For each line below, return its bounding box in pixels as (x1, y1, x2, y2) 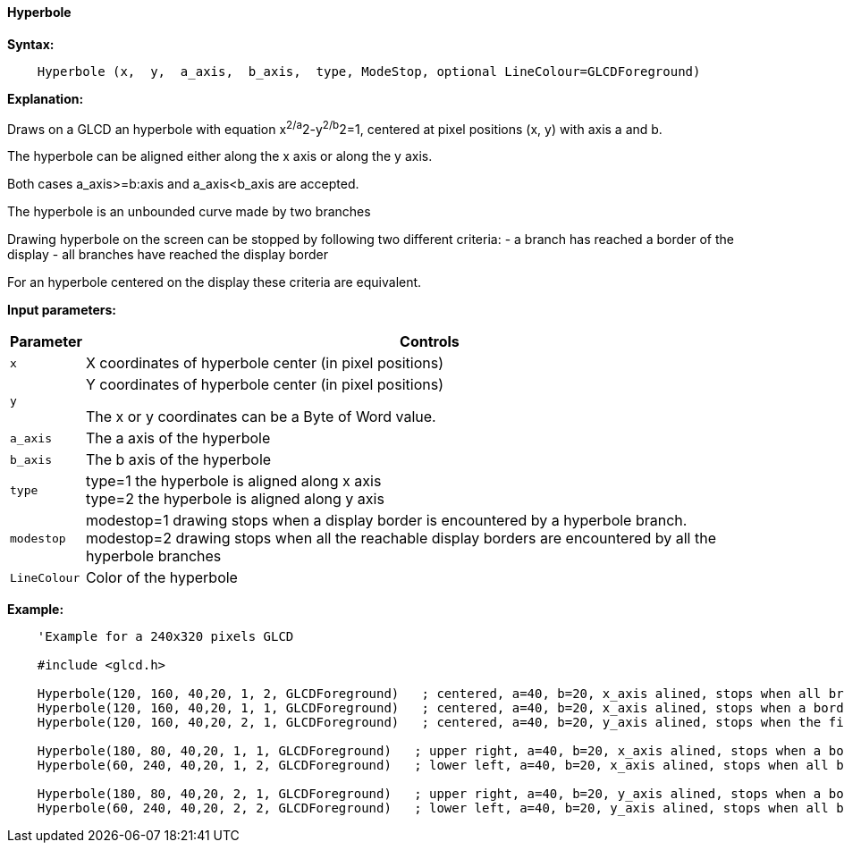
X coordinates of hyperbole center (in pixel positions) (85, 354, 444, 373)
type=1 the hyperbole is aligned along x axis (85, 472, 382, 491)
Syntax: (7, 36, 55, 52)
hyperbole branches (85, 547, 222, 566)
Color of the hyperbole (85, 568, 238, 587)
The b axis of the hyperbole (85, 450, 272, 469)
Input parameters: (7, 302, 117, 318)
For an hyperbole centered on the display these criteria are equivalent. (7, 274, 422, 290)
